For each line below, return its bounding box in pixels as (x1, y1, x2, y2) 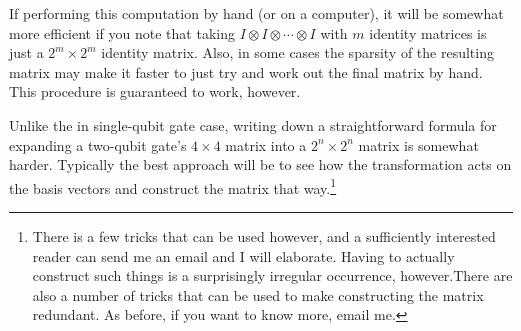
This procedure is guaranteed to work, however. (9, 81, 301, 102)
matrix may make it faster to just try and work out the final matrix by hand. (9, 61, 483, 82)
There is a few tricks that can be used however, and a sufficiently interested (32, 226, 496, 246)
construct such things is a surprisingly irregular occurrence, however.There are (32, 265, 513, 286)
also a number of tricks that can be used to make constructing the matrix (32, 284, 484, 305)
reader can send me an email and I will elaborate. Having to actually (32, 245, 455, 266)
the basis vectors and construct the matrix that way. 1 (9, 174, 337, 198)
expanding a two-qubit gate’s (9, 134, 187, 155)
